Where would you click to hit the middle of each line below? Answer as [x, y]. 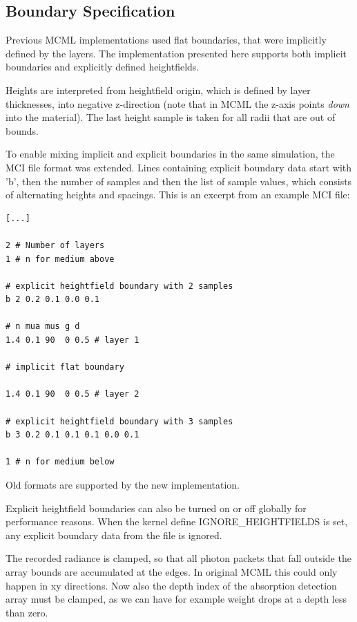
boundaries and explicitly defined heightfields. [103, 67]
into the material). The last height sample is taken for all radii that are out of [171, 117]
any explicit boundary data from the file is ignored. [114, 535]
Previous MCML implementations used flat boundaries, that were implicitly [166, 40]
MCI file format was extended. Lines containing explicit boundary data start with [179, 167]
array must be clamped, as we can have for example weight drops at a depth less [176, 599]
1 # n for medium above [60, 259]
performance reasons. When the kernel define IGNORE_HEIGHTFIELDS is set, [177, 521]
